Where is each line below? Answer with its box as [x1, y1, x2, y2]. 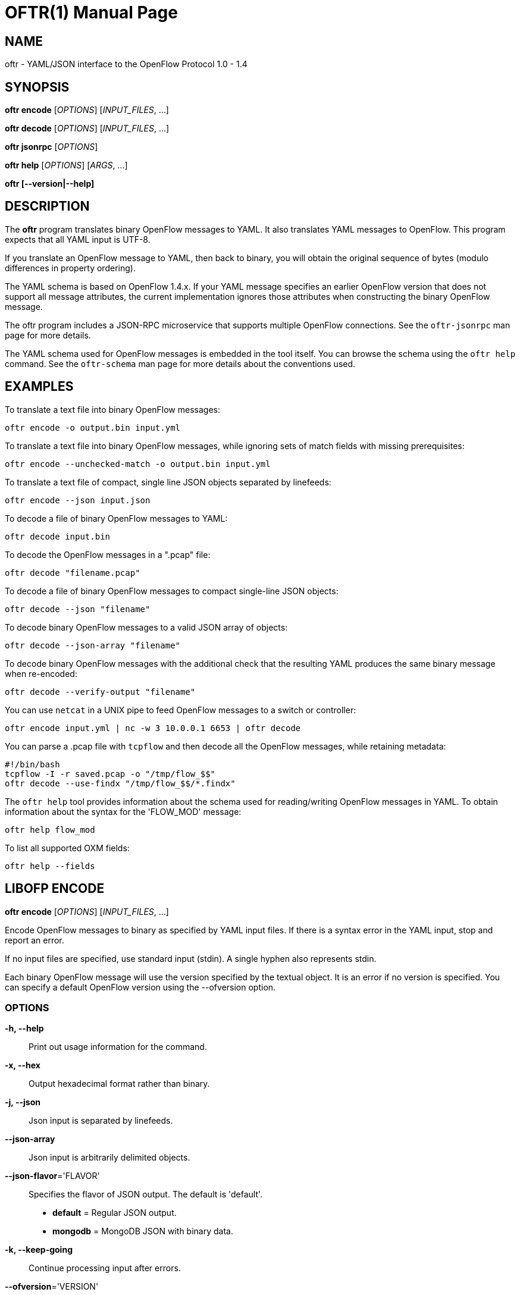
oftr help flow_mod [5, 824, 95, 835]
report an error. [5, 935, 64, 945]
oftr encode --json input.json [5, 495, 151, 505]
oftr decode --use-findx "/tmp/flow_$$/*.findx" [5, 778, 236, 788]
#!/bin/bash [5, 759, 60, 769]
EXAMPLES [5, 379, 74, 394]
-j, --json [5, 1097, 40, 1108]
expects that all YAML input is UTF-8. [5, 234, 151, 244]
